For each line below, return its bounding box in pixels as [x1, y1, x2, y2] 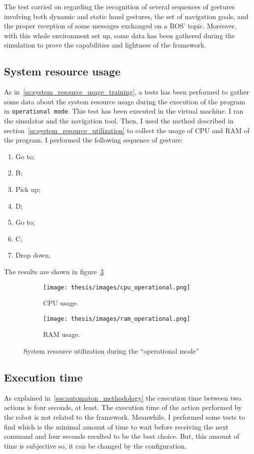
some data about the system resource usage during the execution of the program [4, 96, 245, 106]
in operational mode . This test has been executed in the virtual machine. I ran [4, 106, 244, 116]
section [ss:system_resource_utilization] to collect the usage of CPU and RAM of [4, 125, 250, 135]
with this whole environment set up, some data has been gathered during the [4, 30, 235, 40]
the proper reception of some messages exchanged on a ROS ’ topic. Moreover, [4, 21, 237, 31]
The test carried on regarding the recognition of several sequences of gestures [4, 1, 235, 11]
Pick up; [15, 184, 41, 194]
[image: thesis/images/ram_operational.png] [43, 315, 190, 322]
